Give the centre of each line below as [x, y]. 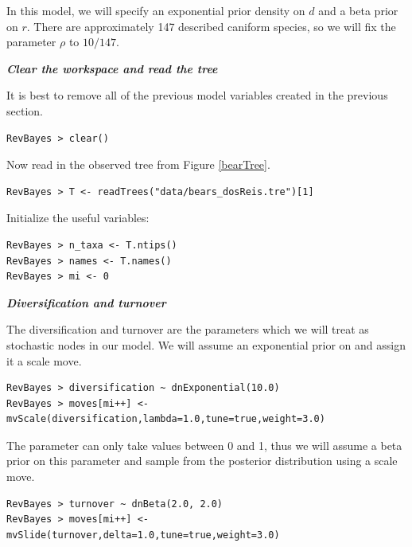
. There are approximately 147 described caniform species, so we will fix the [211, 26]
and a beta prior [358, 10]
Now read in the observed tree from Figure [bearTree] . [138, 164]
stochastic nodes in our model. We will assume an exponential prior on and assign [206, 344]
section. [25, 110]
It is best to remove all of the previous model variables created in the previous [197, 95]
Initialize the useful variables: [78, 218]
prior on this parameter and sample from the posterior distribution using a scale [202, 461]
